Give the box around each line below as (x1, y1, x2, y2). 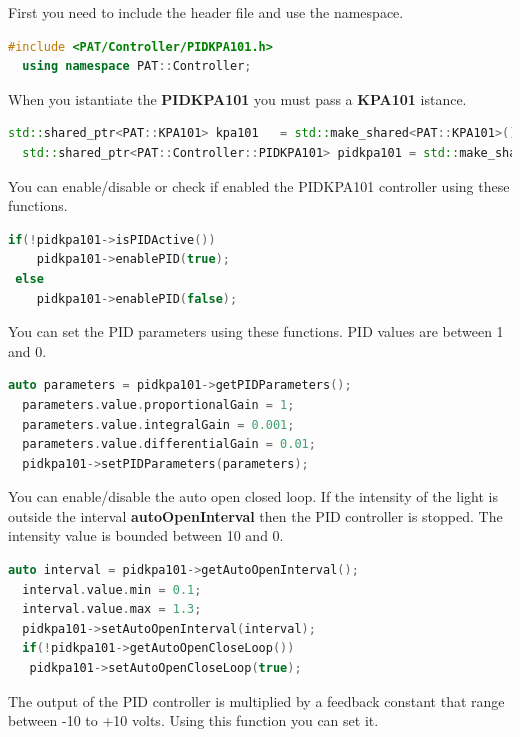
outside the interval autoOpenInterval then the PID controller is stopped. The (8, 505, 503, 526)
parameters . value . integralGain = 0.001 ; (22, 417, 295, 432)
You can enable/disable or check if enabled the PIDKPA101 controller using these (8, 175, 510, 196)
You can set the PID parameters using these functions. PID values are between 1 (8, 321, 504, 342)
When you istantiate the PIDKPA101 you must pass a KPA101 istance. (8, 88, 467, 109)
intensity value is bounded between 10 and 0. (8, 525, 284, 546)
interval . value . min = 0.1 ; (22, 582, 202, 597)
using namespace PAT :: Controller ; (22, 59, 252, 74)
